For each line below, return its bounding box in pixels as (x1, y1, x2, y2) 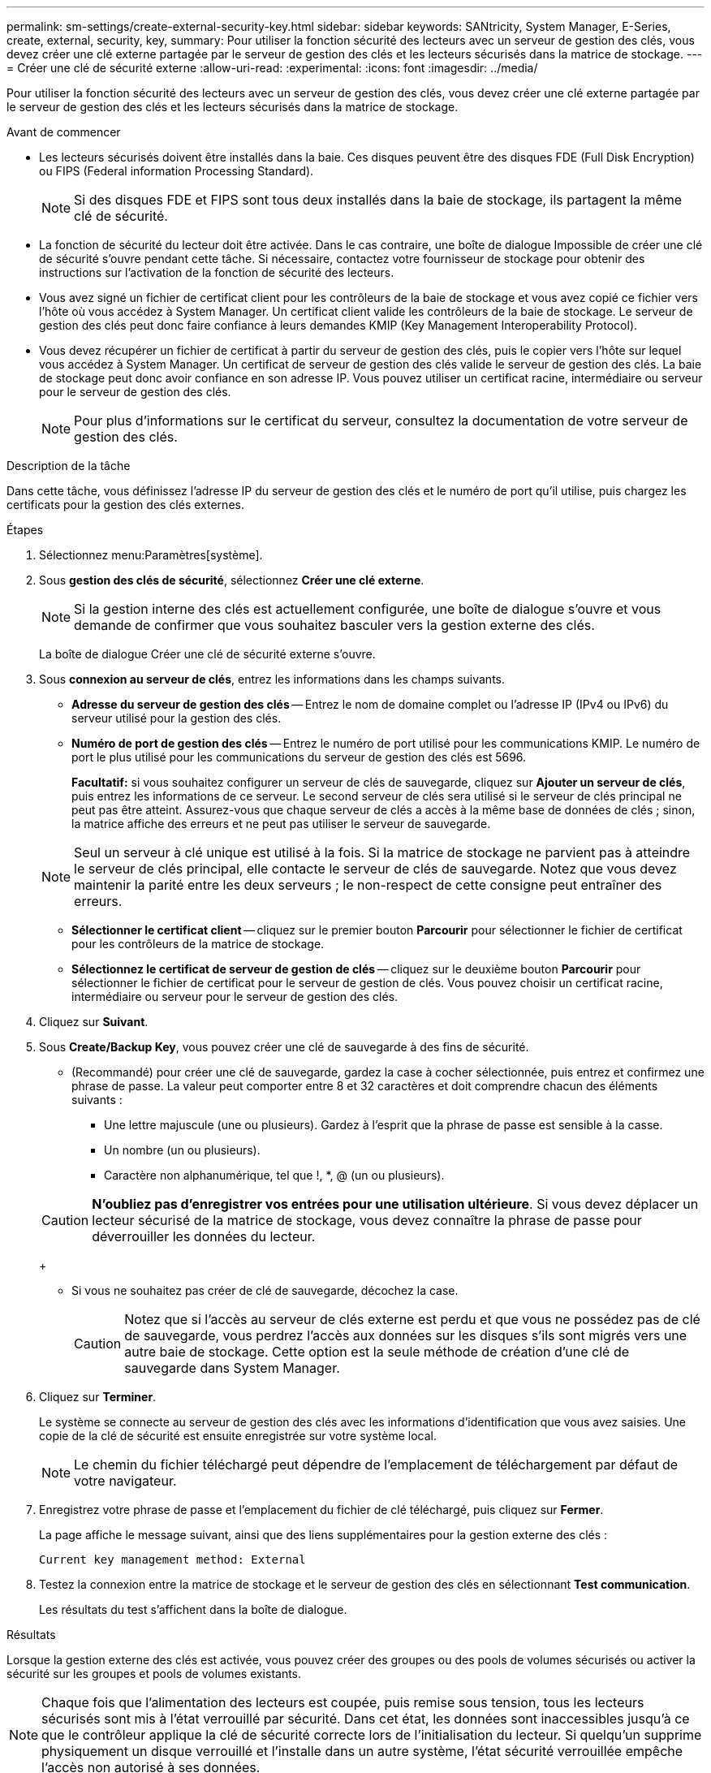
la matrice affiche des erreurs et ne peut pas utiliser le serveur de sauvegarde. (71, 817, 491, 830)
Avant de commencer (6, 125, 121, 139)
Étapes (6, 523, 44, 537)
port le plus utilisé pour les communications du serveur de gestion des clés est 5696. (71, 750, 527, 764)
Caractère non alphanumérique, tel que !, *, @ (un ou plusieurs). (104, 1168, 445, 1182)
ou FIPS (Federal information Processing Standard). (39, 164, 314, 178)
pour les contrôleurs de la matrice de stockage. (71, 937, 325, 951)
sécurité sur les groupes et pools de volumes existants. (6, 1667, 302, 1680)
